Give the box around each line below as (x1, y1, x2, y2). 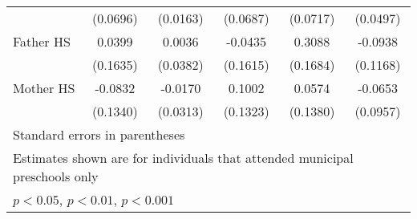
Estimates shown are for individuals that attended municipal (13, 148, 354, 167)
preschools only (13, 167, 99, 185)
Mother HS (13, 79, 75, 97)
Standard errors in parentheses (13, 125, 185, 144)
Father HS (13, 32, 71, 51)
